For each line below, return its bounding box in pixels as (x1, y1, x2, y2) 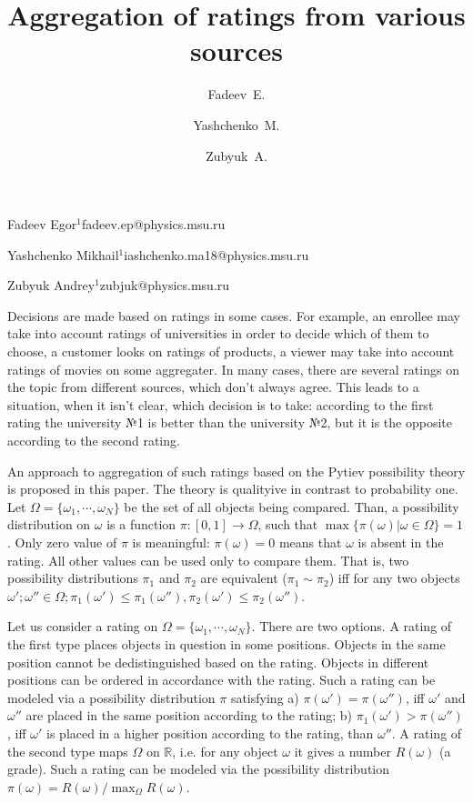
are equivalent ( (200, 568, 287, 587)
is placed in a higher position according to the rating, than (46, 723, 374, 742)
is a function (106, 515, 176, 534)
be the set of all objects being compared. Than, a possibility (124, 497, 459, 516)
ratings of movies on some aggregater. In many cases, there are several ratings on (7, 359, 459, 378)
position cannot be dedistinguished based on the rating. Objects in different (7, 652, 429, 671)
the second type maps (7, 741, 128, 760)
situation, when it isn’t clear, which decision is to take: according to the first (7, 395, 434, 414)
